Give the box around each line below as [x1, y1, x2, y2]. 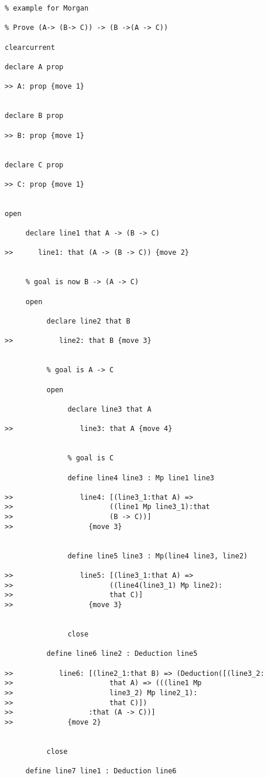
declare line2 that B [46, 317, 130, 325]
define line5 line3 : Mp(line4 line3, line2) [67, 551, 248, 560]
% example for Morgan [5, 4, 89, 12]
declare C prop [5, 160, 64, 169]
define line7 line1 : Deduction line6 [25, 767, 177, 776]
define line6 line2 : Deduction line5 [46, 649, 198, 658]
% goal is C [67, 454, 114, 463]
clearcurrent [5, 43, 55, 52]
